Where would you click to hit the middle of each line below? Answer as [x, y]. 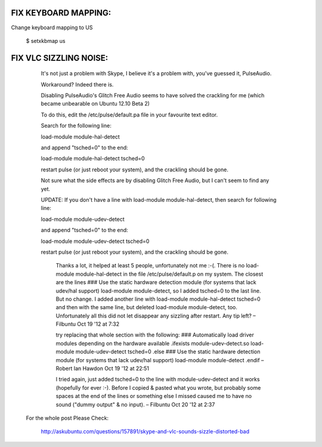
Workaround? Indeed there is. [77, 84]
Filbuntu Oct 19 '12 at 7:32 [87, 324]
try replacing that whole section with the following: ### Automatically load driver [155, 335]
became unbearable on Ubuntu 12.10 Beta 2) [95, 104]
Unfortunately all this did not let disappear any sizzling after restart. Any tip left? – [156, 316]
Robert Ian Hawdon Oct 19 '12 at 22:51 [102, 369]
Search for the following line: [76, 126]
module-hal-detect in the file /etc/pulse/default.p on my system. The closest [169, 274]
